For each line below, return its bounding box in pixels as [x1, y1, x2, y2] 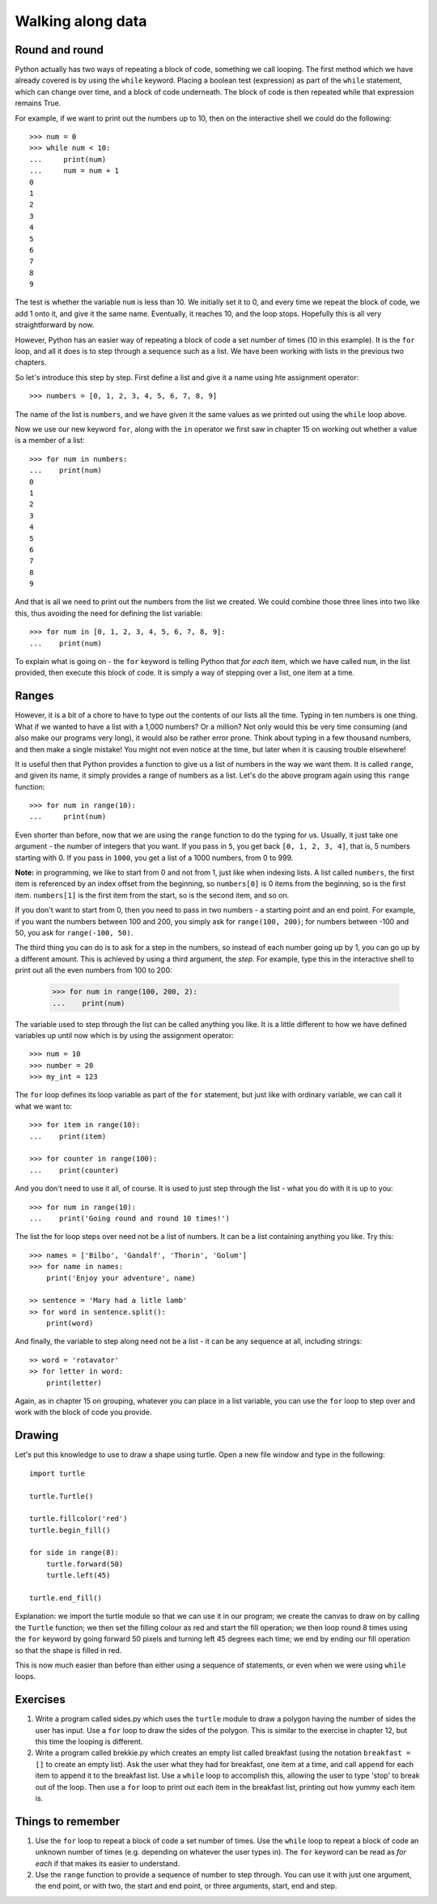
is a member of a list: [15, 436, 85, 445]
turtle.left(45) [45, 1571, 111, 1580]
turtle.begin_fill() [29, 1525, 111, 1535]
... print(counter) [29, 1165, 120, 1174]
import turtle [29, 1468, 85, 1478]
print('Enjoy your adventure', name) [45, 1273, 196, 1283]
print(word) [45, 1318, 94, 1328]
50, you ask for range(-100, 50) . [15, 927, 134, 937]
